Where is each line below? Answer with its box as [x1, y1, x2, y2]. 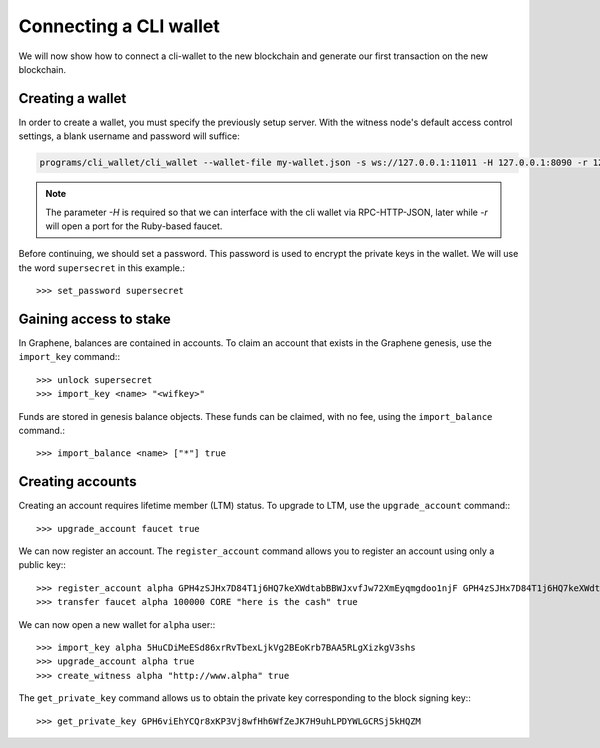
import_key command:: [18, 351, 120, 363]
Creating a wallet [18, 90, 127, 107]
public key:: [18, 559, 67, 571]
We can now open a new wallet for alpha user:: [18, 618, 216, 630]
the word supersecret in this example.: [18, 261, 185, 274]
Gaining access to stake [18, 310, 171, 327]
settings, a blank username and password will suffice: [18, 130, 240, 142]
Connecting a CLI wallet [18, 15, 220, 37]
